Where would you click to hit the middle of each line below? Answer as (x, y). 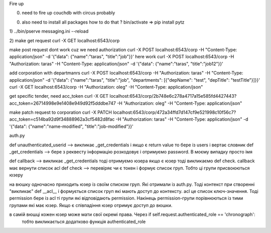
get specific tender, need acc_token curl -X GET (59, 96)
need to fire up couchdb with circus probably (69, 13)
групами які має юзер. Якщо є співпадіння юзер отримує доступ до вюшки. (91, 205)
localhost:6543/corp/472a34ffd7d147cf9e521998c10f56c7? (175, 112)
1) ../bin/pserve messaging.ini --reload (49, 31)
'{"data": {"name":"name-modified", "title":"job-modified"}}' (71, 126)
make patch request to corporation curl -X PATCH (61, 112)
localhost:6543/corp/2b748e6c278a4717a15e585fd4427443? (173, 96)
